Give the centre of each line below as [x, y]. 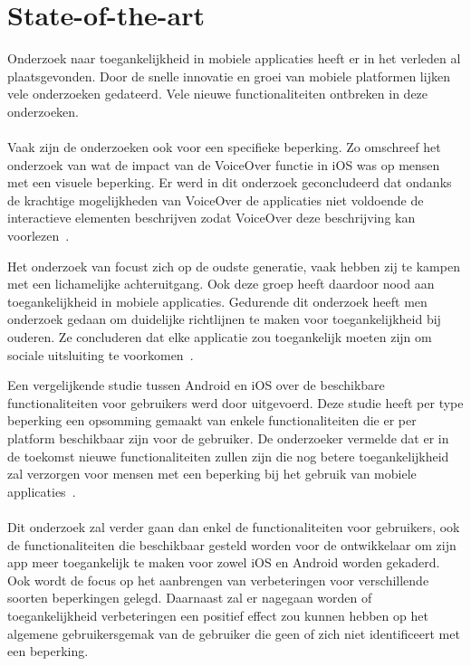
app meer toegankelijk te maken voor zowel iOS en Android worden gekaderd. [224, 562]
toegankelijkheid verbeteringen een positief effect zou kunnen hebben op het [218, 615]
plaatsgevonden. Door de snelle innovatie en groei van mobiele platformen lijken [229, 76]
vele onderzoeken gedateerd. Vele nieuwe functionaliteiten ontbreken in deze [218, 94]
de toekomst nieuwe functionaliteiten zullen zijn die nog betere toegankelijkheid [228, 456]
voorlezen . [38, 236]
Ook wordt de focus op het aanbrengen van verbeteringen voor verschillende [218, 580]
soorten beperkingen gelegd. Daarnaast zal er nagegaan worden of [190, 598]
